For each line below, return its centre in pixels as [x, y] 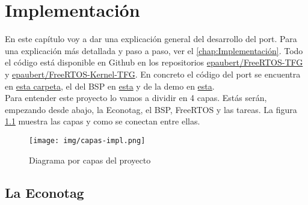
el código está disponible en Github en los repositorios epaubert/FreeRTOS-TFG [154, 62]
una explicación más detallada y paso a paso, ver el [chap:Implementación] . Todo [154, 50]
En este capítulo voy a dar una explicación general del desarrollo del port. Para [151, 39]
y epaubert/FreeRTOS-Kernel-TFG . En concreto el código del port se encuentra [153, 74]
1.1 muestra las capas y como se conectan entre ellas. [103, 121]
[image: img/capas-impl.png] [87, 140]
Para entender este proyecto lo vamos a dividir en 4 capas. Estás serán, [136, 98]
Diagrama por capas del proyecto [90, 160]
